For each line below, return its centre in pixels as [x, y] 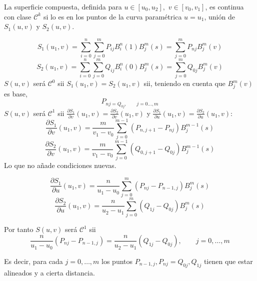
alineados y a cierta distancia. [49, 272]
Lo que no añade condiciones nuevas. [60, 165]
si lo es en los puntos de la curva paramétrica [112, 16]
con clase [18, 16]
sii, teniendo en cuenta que [184, 83]
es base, [16, 93]
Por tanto [19, 229]
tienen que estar [228, 261]
